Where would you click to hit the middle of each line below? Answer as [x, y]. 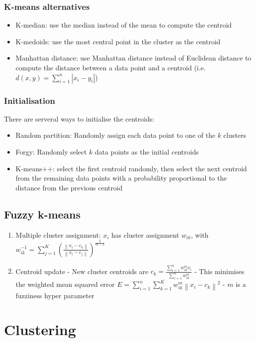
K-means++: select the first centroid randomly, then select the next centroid [131, 168]
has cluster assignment [145, 234]
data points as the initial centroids [147, 152]
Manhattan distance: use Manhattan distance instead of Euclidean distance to [133, 58]
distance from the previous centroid [69, 187]
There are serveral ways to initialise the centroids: [79, 118]
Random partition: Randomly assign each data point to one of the [115, 135]
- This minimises [219, 271]
